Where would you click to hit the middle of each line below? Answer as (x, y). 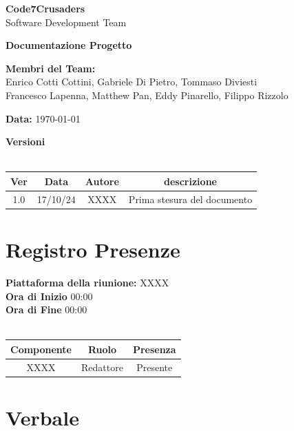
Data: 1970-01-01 (43, 118)
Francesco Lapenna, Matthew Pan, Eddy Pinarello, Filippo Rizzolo (147, 95)
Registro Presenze (93, 249)
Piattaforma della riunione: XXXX (87, 282)
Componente (41, 349)
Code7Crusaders (45, 8)
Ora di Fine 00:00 (46, 309)
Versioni (25, 141)
